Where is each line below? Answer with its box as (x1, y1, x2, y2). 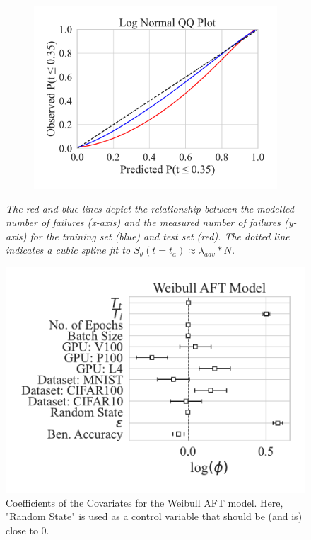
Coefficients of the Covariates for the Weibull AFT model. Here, (6, 495, 283, 510)
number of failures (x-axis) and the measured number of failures (6, 215, 281, 230)
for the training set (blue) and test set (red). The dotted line (30, 228, 290, 243)
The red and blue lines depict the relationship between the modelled (6, 201, 294, 215)
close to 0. (6, 522, 49, 537)
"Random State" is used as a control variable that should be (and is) (6, 509, 303, 524)
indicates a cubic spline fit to (6, 242, 131, 257)
